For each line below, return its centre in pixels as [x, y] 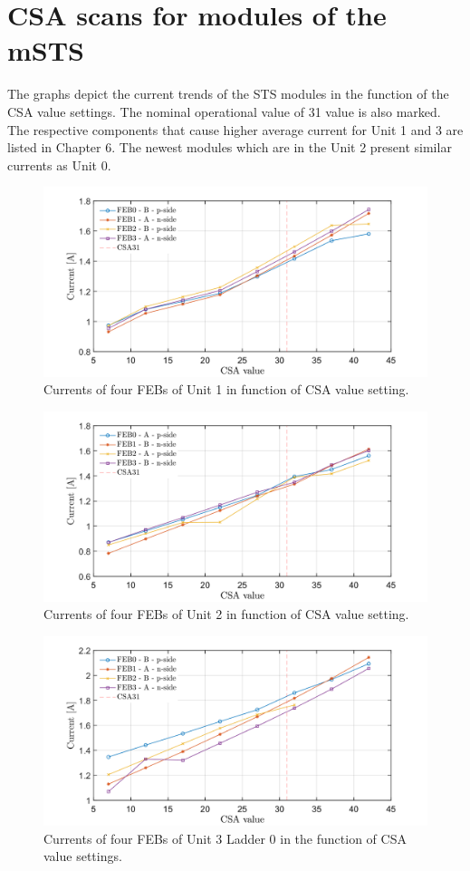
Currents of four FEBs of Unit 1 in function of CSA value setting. [226, 389]
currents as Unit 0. [59, 165]
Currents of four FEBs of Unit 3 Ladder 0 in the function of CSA [225, 838]
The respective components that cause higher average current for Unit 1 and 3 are [235, 129]
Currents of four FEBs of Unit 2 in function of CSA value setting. [226, 614]
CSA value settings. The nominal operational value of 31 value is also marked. [224, 111]
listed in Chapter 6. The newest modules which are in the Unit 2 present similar [230, 147]
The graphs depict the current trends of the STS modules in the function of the [228, 94]
